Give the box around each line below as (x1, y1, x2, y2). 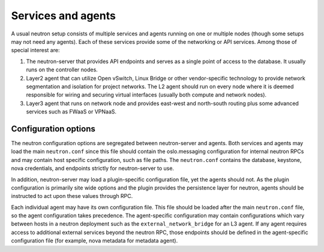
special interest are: (11, 47, 60, 54)
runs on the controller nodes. (26, 66, 98, 73)
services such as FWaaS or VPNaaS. (26, 108, 117, 115)
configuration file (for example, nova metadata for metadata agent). (11, 237, 178, 244)
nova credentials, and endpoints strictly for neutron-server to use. (11, 165, 174, 172)
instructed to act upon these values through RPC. (11, 193, 133, 200)
